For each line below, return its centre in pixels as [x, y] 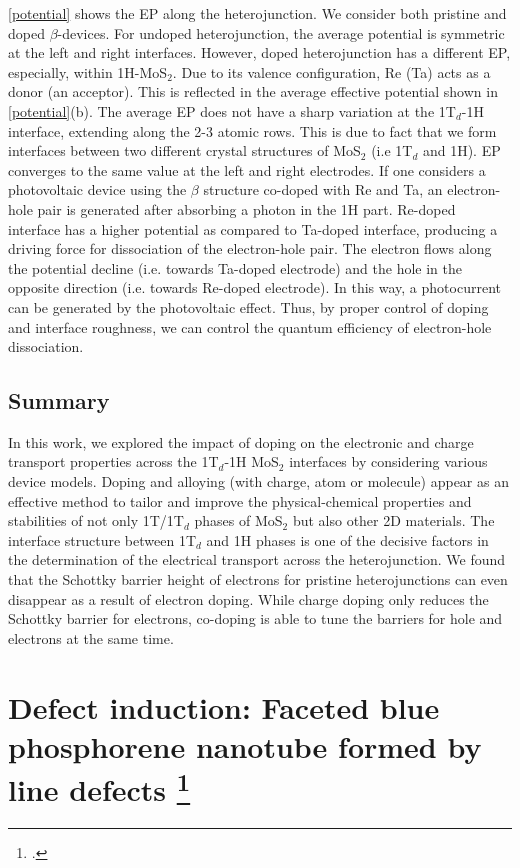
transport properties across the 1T [113, 461]
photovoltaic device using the [97, 189]
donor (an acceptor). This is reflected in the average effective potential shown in [253, 91]
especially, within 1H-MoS [88, 71]
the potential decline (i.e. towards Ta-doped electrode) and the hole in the [235, 267]
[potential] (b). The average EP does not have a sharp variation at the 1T [232, 110]
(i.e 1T [392, 150]
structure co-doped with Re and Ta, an [323, 189]
